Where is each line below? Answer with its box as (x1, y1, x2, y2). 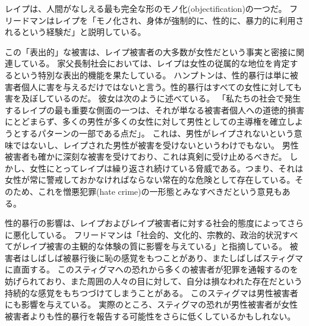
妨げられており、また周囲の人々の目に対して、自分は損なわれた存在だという (5, 275, 302, 287)
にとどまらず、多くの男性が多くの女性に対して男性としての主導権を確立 (5, 115, 286, 128)
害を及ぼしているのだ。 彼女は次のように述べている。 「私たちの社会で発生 (5, 92, 301, 105)
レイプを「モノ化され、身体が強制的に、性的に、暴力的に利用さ (54, 14, 304, 26)
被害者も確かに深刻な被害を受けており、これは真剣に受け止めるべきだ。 (5, 150, 287, 163)
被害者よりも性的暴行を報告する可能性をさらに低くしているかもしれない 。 (5, 309, 296, 322)
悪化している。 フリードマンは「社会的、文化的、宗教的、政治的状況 (12, 228, 282, 240)
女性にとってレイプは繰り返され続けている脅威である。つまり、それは (29, 162, 304, 174)
